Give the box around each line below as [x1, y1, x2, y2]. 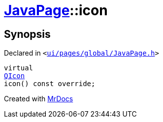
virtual [4, 64, 33, 72]
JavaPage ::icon [4, 2, 108, 19]
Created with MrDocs [4, 94, 73, 103]
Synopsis [4, 28, 51, 40]
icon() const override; [4, 80, 96, 88]
